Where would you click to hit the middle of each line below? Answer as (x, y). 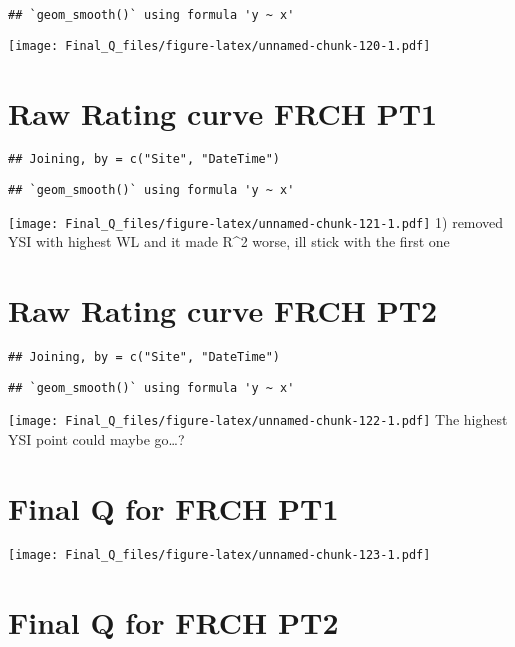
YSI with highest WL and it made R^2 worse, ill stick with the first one (229, 241)
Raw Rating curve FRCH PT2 (223, 310)
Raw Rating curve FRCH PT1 (223, 112)
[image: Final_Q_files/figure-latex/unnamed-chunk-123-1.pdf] (219, 554)
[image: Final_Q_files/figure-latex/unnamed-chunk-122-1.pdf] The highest (258, 419)
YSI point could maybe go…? (96, 439)
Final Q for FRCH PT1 (173, 507)
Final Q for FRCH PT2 (173, 621)
